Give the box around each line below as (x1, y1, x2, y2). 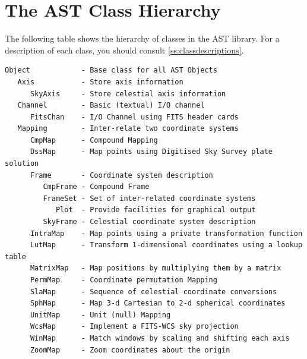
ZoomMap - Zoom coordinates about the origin (30, 345, 230, 354)
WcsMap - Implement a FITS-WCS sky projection (30, 322, 239, 331)
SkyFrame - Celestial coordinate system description (43, 218, 256, 226)
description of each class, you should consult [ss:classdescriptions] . (5, 43, 244, 56)
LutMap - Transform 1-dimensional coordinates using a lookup (30, 241, 303, 250)
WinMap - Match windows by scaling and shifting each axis (30, 333, 290, 342)
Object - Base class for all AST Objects (5, 66, 217, 75)
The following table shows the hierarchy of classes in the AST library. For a (5, 32, 280, 45)
